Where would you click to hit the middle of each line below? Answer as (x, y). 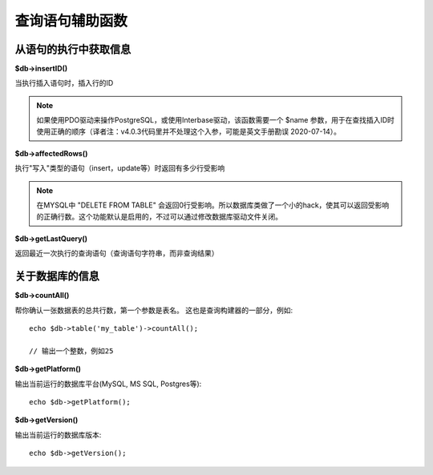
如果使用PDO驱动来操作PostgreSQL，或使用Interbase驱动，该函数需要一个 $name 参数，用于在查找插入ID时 (215, 120)
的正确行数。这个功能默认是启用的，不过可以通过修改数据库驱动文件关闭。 (159, 216)
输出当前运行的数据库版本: (58, 435)
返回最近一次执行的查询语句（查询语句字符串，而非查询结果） (117, 253)
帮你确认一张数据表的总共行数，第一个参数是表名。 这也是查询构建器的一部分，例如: (154, 310)
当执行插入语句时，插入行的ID (64, 83)
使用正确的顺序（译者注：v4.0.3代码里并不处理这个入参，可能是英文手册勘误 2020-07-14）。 (188, 131)
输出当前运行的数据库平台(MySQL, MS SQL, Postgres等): (108, 384)
